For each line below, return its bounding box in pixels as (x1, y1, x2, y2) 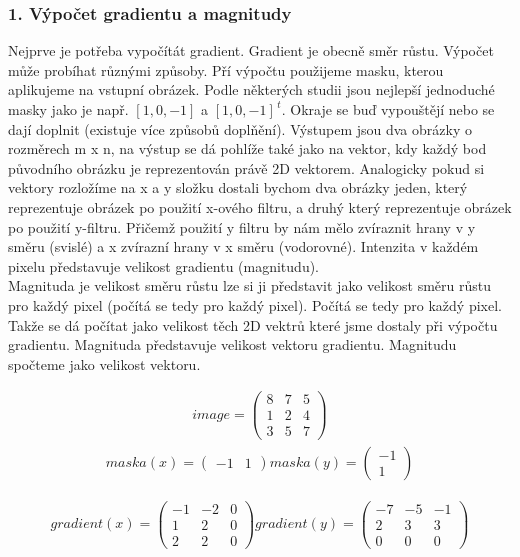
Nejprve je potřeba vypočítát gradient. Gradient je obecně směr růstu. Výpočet (8, 40, 494, 61)
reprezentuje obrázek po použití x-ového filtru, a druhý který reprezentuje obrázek (8, 196, 512, 217)
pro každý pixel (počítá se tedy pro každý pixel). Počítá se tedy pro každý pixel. (8, 294, 502, 315)
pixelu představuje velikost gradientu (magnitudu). (8, 255, 320, 276)
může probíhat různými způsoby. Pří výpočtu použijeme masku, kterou (8, 59, 444, 80)
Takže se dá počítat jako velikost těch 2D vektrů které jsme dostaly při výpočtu (8, 314, 498, 335)
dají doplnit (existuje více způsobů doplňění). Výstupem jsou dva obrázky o (8, 118, 472, 139)
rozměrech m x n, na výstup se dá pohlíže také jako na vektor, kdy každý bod (8, 138, 487, 159)
